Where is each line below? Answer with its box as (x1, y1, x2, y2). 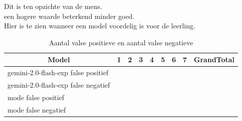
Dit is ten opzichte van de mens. (4, 1, 103, 11)
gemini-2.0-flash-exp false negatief (7, 80, 110, 90)
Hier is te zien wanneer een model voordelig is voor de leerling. (4, 20, 196, 31)
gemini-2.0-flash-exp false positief (7, 67, 109, 78)
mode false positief (7, 92, 64, 102)
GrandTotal (194, 54, 235, 65)
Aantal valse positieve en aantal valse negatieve (49, 37, 193, 47)
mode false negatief (7, 104, 66, 115)
